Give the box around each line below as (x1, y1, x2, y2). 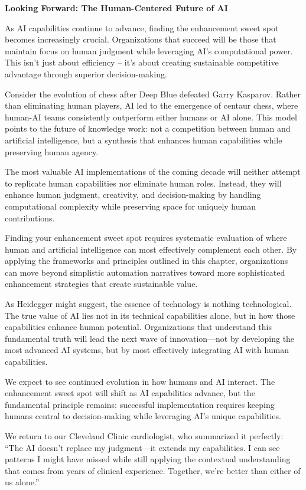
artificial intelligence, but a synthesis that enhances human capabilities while (5, 133, 282, 146)
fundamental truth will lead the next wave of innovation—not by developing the (5, 332, 295, 344)
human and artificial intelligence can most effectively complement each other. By (5, 243, 297, 255)
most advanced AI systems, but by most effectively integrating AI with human (5, 344, 289, 356)
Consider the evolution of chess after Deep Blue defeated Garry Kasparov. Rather (5, 87, 301, 100)
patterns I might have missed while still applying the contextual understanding (5, 453, 291, 465)
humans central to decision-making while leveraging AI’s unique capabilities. (5, 410, 281, 422)
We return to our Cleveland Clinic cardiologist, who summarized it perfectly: (5, 430, 284, 442)
